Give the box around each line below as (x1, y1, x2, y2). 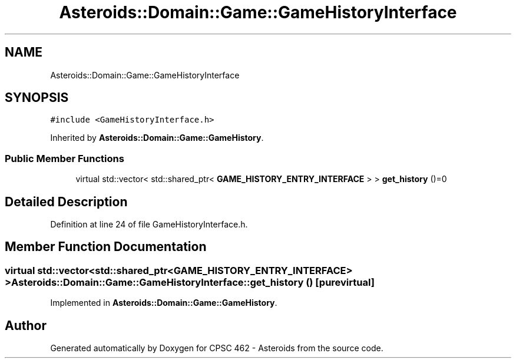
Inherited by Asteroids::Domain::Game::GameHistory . (50, 133, 264, 143)
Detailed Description (5, 194, 128, 209)
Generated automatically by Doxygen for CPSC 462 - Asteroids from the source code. (50, 343, 383, 354)
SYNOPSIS (5, 90, 69, 105)
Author (5, 318, 47, 333)
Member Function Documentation (5, 239, 207, 255)
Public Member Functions (5, 152, 124, 164)
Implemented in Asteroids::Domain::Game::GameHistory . (50, 298, 277, 308)
